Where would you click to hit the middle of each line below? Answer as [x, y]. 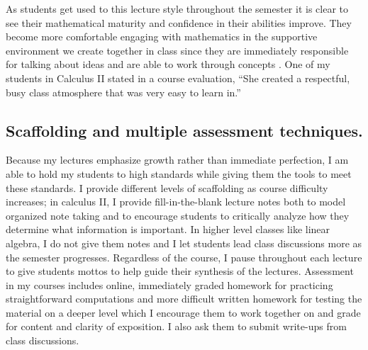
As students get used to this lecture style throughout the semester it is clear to [177, 9]
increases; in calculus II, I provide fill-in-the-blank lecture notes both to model [176, 202]
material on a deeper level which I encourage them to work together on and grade [183, 312]
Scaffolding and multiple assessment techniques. [184, 130]
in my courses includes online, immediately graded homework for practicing [169, 284]
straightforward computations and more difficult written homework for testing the [184, 299]
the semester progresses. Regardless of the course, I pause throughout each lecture [184, 257]
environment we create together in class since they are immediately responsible [177, 50]
